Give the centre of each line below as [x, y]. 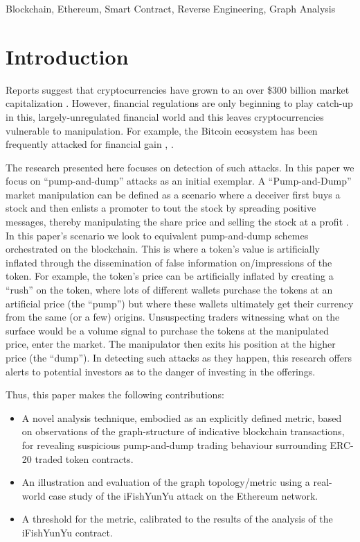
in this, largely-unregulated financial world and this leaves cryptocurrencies [165, 116]
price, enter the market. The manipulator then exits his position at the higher [171, 344]
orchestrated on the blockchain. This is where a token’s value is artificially [163, 249]
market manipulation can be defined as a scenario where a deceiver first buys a [173, 194]
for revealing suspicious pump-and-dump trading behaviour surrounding [174, 444]
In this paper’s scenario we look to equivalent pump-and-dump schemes [157, 235]
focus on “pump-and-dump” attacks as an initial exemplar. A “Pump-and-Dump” [179, 181]
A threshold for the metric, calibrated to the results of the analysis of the [177, 519]
